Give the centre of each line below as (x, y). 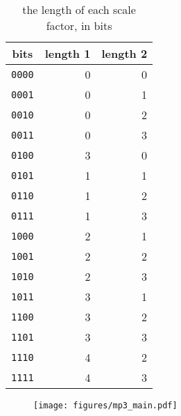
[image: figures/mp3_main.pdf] (105, 406)
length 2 (124, 53)
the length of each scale (79, 9)
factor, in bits (79, 25)
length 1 (68, 53)
